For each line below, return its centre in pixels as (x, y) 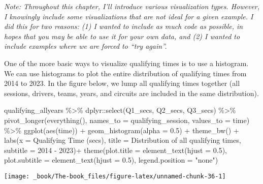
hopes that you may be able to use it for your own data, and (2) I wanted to (122, 36)
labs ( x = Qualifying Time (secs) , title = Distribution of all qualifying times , (123, 140)
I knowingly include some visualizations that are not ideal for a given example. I (129, 16)
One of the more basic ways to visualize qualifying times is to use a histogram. (126, 63)
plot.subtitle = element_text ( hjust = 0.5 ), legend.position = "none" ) (111, 160)
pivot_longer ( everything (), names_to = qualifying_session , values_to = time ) (127, 120)
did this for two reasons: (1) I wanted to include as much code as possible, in (124, 26)
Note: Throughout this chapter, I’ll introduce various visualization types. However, (132, 6)
